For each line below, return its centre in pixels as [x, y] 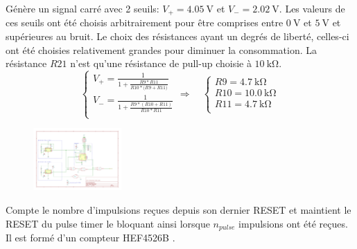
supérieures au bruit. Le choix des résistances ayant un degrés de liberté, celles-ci [177, 36]
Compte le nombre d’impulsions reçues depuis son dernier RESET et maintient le [178, 210]
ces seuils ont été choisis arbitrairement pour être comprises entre [145, 22]
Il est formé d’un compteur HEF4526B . [90, 238]
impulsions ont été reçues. [293, 223]
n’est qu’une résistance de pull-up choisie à [161, 63]
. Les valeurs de [312, 8]
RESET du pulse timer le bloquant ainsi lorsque [108, 223]
